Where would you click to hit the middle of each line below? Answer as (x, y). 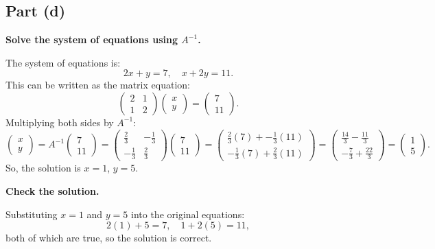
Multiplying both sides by (60, 122)
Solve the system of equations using (92, 39)
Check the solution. (52, 190)
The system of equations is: (63, 62)
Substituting (32, 214)
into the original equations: (188, 214)
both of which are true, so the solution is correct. (109, 238)
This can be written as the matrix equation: (98, 85)
